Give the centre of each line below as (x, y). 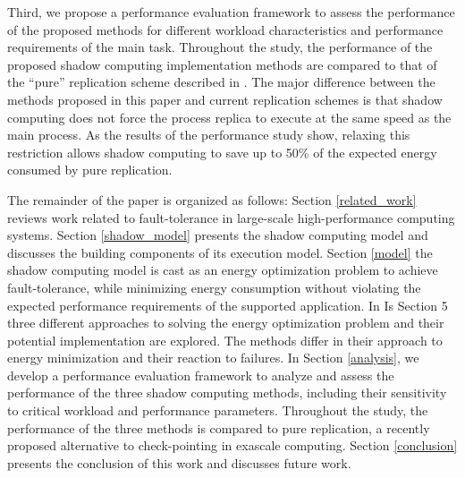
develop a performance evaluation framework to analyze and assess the (201, 375)
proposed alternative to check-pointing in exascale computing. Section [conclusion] (232, 445)
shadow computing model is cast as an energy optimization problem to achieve (223, 270)
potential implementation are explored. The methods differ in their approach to (225, 340)
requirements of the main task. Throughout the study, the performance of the (220, 47)
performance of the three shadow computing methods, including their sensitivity (227, 393)
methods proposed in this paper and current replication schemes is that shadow (225, 99)
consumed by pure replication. (90, 170)
